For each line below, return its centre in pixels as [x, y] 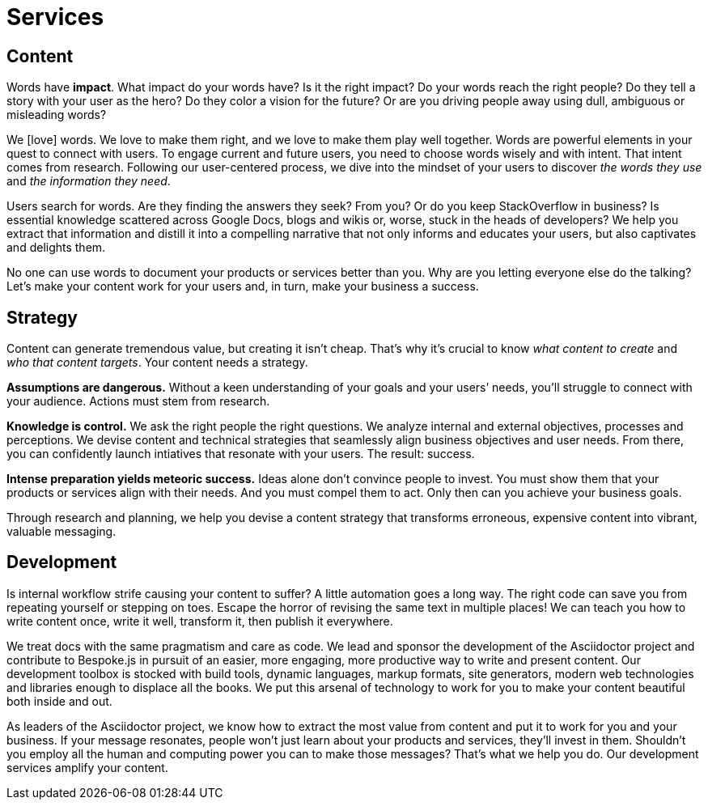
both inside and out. [59, 701]
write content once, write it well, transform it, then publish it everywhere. [200, 621]
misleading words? [57, 115]
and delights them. [56, 248]
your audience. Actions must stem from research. [138, 401]
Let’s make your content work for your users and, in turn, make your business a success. [243, 286]
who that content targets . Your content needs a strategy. [157, 363]
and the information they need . [89, 181]
